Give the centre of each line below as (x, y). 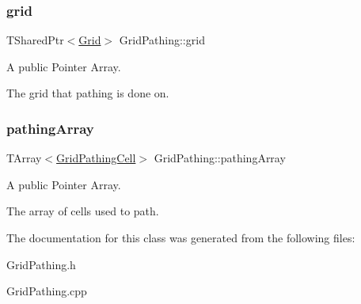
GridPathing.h (41, 264)
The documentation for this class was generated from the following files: (181, 237)
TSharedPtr (35, 40)
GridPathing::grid (162, 40)
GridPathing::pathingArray (220, 158)
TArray (24, 158)
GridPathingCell (96, 158)
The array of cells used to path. (83, 211)
